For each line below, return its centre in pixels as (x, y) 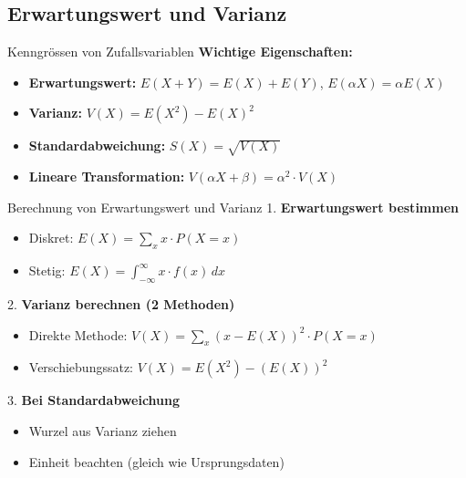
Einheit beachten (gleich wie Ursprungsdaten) (156, 461)
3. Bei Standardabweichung (94, 400)
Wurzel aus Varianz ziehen (103, 430)
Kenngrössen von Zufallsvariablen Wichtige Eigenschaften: (180, 52)
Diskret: (51, 238)
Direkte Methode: (78, 334)
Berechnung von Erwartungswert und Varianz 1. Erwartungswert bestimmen (233, 207)
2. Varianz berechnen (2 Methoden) (121, 303)
